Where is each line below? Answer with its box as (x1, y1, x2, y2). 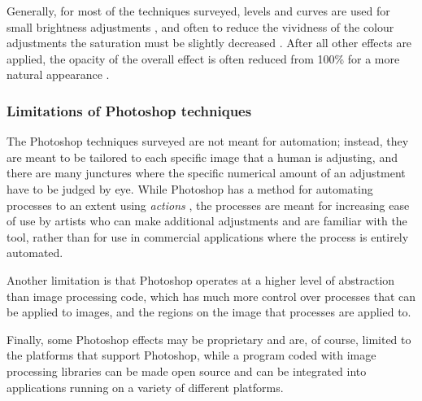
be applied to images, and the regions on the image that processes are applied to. (7, 303, 411, 320)
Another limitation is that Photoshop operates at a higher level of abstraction (7, 271, 395, 288)
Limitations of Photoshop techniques (7, 100, 252, 120)
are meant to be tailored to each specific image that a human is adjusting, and (7, 148, 398, 165)
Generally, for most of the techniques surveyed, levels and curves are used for (7, 2, 390, 19)
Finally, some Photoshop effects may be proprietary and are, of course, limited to (7, 330, 411, 347)
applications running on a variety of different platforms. (7, 378, 284, 395)
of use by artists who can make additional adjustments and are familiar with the (7, 212, 407, 229)
